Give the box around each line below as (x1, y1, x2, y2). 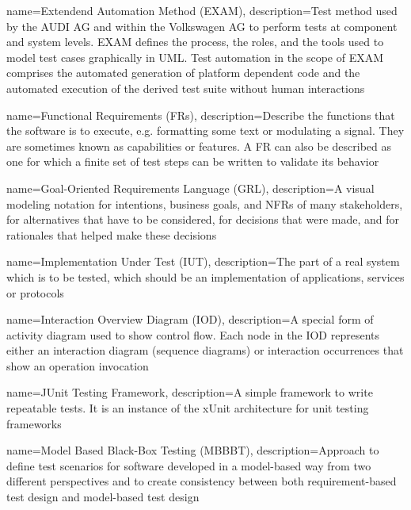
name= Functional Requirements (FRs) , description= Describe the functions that (6, 106, 395, 123)
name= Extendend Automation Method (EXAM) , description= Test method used (6, 2, 398, 18)
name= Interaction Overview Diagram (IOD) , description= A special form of (6, 311, 374, 328)
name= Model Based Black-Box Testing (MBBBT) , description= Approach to (6, 442, 379, 458)
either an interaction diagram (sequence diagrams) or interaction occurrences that (6, 342, 404, 359)
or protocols (6, 284, 64, 301)
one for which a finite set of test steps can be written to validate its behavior (6, 153, 379, 170)
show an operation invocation (6, 357, 149, 374)
